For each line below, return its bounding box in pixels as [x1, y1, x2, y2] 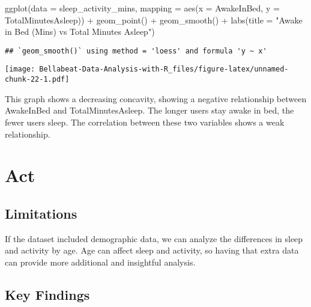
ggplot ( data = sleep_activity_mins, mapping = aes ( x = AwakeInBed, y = [5, 2, 280, 14]
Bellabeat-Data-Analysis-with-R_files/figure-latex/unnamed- [39, 65, 289, 74]
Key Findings [5, 285, 90, 303]
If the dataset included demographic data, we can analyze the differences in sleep [5, 232, 303, 245]
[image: [5, 65, 35, 74]
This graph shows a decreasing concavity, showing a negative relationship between [5, 92, 307, 105]
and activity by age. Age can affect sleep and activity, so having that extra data [5, 244, 299, 257]
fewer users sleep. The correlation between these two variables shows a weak [5, 115, 285, 128]
